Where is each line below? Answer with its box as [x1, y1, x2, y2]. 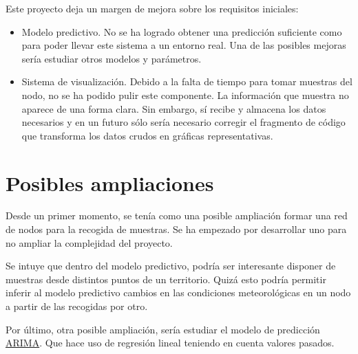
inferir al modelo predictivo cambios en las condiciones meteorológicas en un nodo [6, 285, 351, 300]
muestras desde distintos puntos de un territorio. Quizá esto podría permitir [6, 272, 326, 286]
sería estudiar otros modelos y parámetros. [21, 51, 202, 65]
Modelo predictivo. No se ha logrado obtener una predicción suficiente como [21, 24, 342, 38]
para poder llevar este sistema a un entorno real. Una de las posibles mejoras [21, 38, 346, 52]
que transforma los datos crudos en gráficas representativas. [21, 128, 273, 142]
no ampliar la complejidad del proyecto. [6, 235, 173, 250]
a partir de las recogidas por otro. [6, 299, 148, 313]
